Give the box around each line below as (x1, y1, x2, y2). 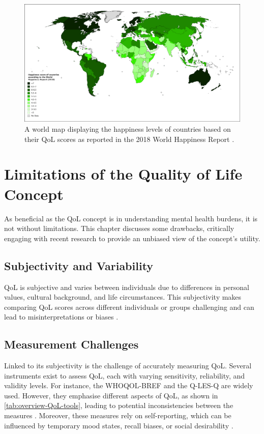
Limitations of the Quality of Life (4, 163, 243, 184)
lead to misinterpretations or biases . (4, 311, 119, 322)
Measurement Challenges (4, 336, 139, 352)
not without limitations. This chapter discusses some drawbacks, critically (4, 223, 234, 234)
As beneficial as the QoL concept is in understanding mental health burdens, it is (4, 213, 258, 223)
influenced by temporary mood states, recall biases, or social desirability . (4, 420, 233, 430)
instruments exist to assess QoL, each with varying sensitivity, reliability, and (4, 370, 245, 381)
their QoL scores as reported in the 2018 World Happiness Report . (24, 133, 234, 144)
